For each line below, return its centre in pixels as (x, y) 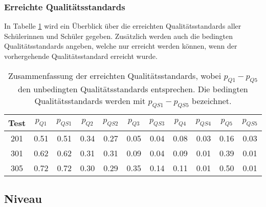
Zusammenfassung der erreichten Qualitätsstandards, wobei (115, 75)
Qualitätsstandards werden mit (90, 100)
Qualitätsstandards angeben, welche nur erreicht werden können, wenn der (121, 46)
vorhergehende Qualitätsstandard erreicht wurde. (81, 56)
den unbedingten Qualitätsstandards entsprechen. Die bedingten (133, 89)
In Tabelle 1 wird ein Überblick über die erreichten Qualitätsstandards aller (123, 26)
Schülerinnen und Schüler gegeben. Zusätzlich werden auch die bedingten (119, 36)
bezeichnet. (212, 100)
